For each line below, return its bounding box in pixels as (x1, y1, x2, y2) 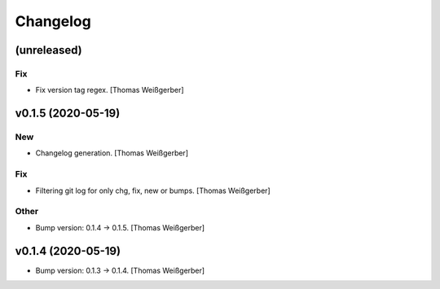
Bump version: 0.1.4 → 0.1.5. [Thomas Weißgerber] (35, 222, 205, 232)
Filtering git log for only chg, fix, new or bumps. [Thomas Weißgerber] (35, 186, 271, 195)
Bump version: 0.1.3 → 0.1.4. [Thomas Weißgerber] (35, 265, 205, 275)
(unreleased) (15, 43, 83, 57)
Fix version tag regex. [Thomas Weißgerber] (35, 85, 184, 95)
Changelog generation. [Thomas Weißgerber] (35, 148, 189, 158)
